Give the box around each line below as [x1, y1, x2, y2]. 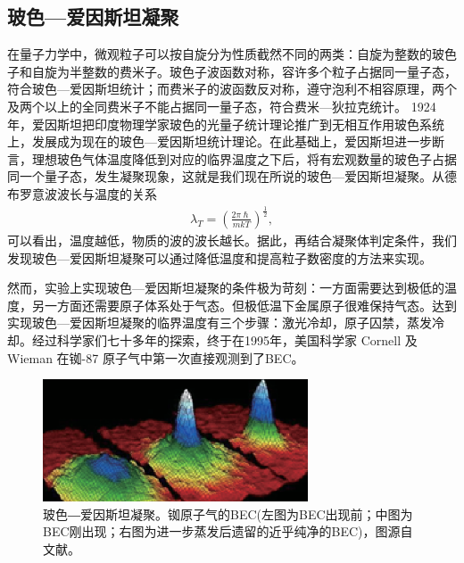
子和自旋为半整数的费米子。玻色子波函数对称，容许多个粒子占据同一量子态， [7, 62, 457, 80]
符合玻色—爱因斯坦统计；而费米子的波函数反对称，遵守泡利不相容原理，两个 [7, 79, 457, 98]
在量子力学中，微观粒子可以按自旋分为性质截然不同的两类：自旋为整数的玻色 [7, 45, 457, 63]
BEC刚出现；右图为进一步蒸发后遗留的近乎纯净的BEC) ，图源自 [43, 522, 413, 541]
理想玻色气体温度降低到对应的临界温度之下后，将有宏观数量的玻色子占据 [31, 149, 457, 168]
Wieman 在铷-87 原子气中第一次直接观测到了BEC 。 [7, 348, 304, 367]
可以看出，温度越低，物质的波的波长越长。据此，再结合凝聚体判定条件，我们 [7, 230, 457, 249]
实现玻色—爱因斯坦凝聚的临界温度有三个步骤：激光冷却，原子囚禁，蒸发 [7, 313, 432, 332]
